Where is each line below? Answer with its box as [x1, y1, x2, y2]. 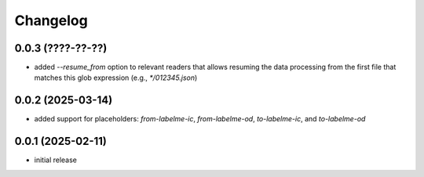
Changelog [14, 12, 88, 29]
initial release [34, 155, 78, 164]
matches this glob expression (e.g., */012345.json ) [34, 73, 198, 82]
